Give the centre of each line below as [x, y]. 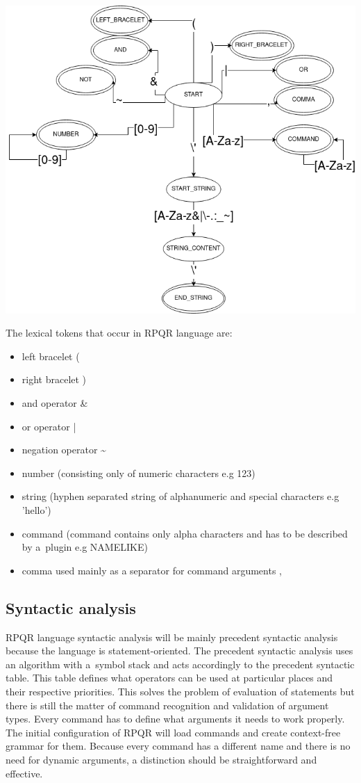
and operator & [55, 403]
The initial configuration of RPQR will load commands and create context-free [173, 732]
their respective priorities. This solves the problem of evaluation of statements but [180, 691]
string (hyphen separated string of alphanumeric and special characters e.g [180, 496]
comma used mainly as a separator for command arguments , [152, 570]
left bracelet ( [51, 356]
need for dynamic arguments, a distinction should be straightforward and [161, 759]
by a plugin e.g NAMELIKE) [85, 547]
